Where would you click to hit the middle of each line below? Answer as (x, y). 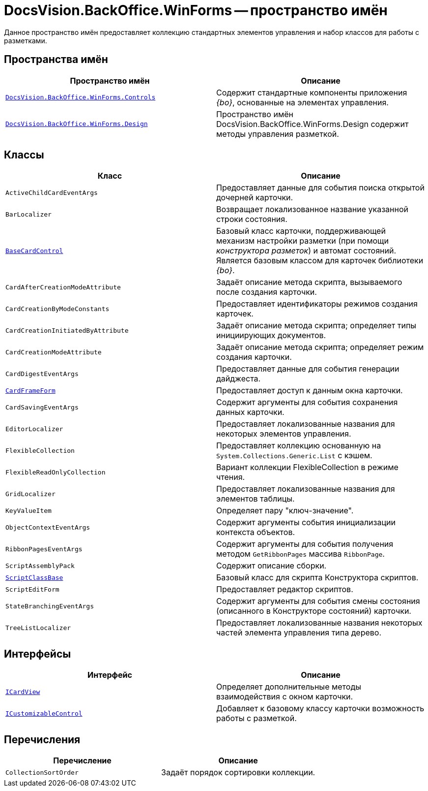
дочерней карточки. (255, 198)
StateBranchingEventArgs (50, 606)
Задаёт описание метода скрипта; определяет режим (320, 347)
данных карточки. (250, 412)
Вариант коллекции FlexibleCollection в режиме (307, 467)
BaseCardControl (34, 251)
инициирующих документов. (271, 335)
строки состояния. (252, 219)
